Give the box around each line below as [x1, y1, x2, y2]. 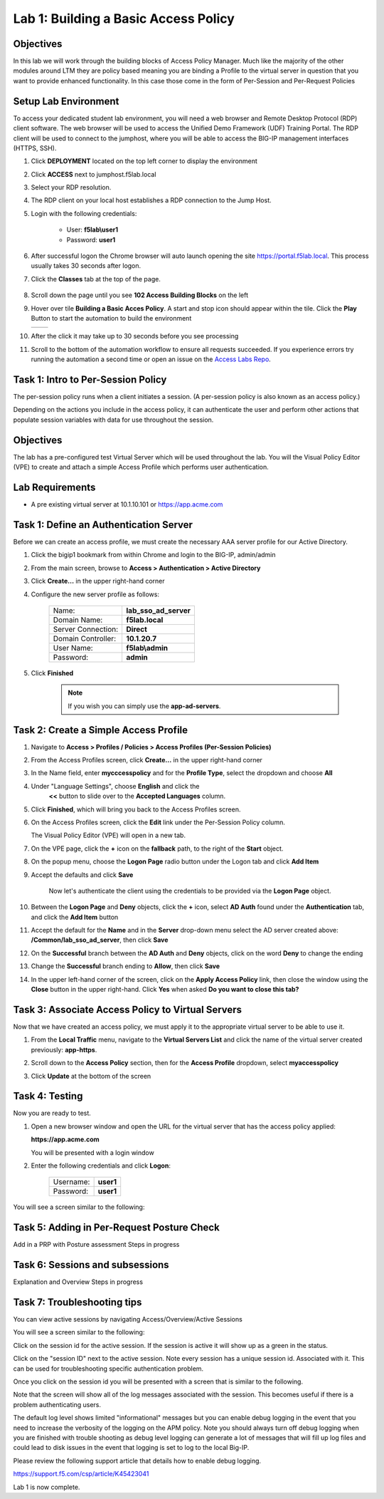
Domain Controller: [53, 633, 117, 643]
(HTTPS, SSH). [13, 143, 57, 152]
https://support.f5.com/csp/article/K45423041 [13, 1470, 149, 1478]
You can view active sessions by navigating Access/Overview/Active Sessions [13, 1315, 243, 1324]
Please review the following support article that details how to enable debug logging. [13, 1456, 262, 1465]
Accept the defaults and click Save [31, 870, 134, 879]
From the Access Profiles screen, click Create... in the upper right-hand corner [31, 756, 263, 764]
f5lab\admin [126, 643, 169, 653]
